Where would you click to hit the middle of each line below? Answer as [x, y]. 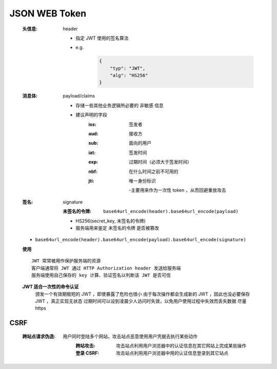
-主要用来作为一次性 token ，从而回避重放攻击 [177, 190]
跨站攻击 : [85, 346]
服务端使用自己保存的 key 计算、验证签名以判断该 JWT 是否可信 [101, 275]
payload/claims [79, 96]
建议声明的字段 [91, 115]
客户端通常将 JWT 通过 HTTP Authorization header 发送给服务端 [106, 268]
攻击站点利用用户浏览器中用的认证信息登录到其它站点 [172, 353]
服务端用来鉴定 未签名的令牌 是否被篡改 [117, 228]
